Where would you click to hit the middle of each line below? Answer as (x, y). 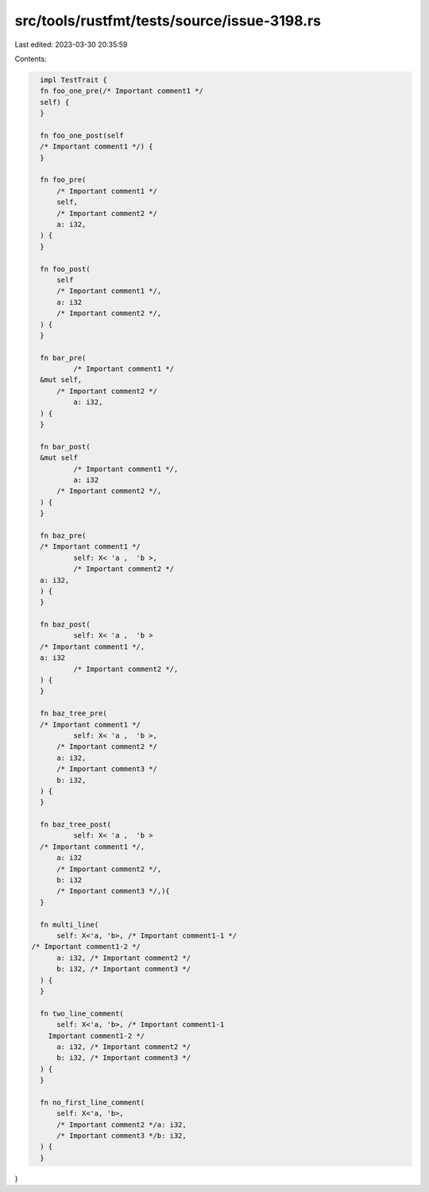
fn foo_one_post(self (82, 135)
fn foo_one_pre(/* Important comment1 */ (122, 91)
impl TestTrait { (73, 80)
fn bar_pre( (63, 358)
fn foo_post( (65, 269)
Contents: (31, 59)
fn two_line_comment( (82, 1013)
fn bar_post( (65, 446)
